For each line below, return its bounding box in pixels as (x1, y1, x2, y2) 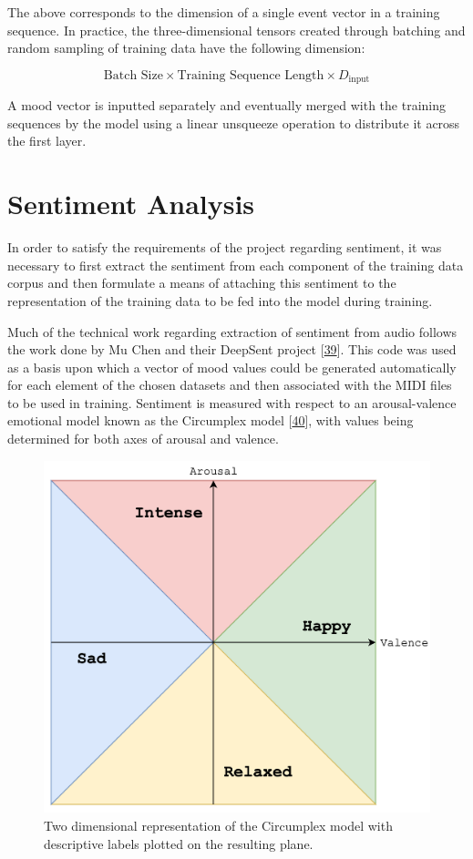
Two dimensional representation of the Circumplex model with (44, 815, 393, 834)
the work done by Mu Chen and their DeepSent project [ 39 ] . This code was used (7, 340, 457, 359)
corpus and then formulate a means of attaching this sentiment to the (7, 273, 396, 292)
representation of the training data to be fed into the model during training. (7, 291, 433, 310)
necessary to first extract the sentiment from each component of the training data (7, 255, 464, 274)
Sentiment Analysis (7, 185, 255, 222)
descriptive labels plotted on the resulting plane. (44, 833, 314, 853)
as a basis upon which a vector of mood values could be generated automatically (7, 357, 457, 376)
